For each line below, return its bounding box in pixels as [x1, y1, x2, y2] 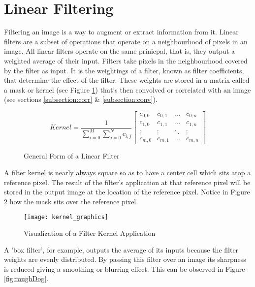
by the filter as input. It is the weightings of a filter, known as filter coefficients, [4, 65, 244, 75]
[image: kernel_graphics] [24, 214, 108, 221]
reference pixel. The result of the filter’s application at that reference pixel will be [4, 177, 251, 187]
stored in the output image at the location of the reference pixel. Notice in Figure [4, 187, 250, 197]
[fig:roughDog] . [4, 273, 49, 284]
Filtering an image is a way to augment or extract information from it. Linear [4, 27, 239, 37]
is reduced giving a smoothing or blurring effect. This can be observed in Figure [4, 263, 245, 274]
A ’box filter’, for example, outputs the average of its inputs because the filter [4, 244, 239, 255]
